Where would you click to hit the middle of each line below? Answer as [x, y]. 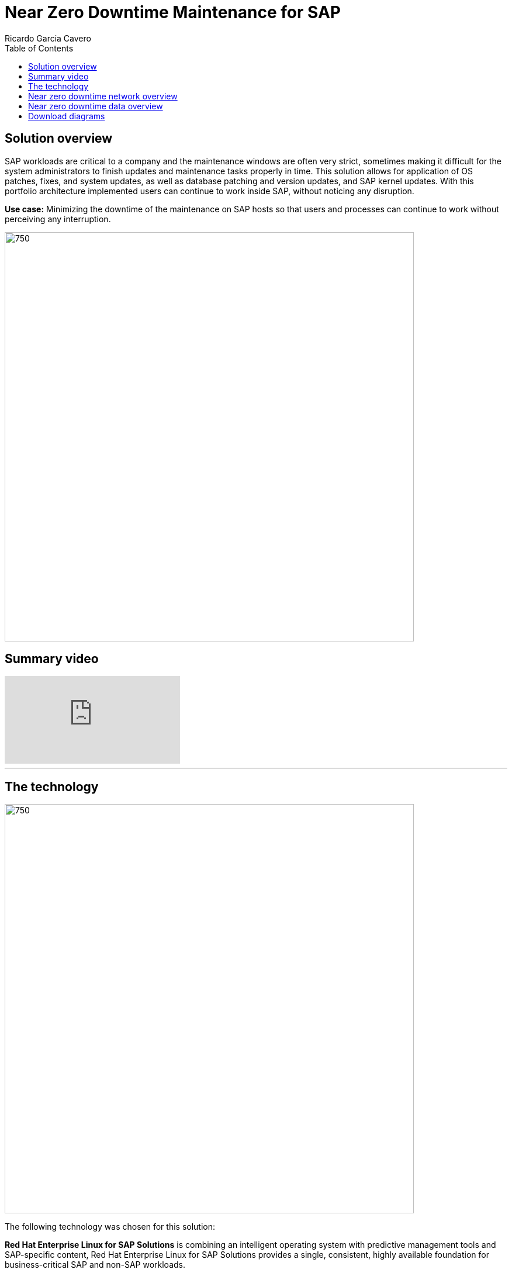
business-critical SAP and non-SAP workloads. [95, 1265]
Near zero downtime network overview [103, 96]
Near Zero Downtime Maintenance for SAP [173, 12]
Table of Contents [39, 48]
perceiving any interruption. [58, 219]
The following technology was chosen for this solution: [110, 1227]
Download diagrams [67, 116]
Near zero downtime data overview [96, 106]
